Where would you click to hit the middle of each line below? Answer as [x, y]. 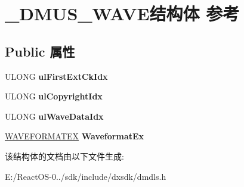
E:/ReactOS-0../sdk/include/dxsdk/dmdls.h [86, 176]
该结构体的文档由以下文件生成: [64, 156]
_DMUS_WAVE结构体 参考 [122, 13]
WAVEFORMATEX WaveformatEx [75, 136]
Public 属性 [40, 51]
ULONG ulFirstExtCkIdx [56, 76]
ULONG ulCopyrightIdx [54, 96]
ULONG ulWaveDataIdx [54, 116]
